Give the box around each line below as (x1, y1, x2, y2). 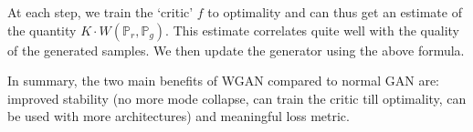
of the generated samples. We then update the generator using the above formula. (7, 40, 465, 59)
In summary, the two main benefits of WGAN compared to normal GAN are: (7, 71, 439, 90)
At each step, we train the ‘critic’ (7, 3, 194, 21)
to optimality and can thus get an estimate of (207, 3, 462, 21)
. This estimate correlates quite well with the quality (165, 20, 459, 39)
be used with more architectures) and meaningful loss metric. (7, 107, 350, 126)
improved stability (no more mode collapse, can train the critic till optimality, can (7, 88, 467, 107)
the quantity (7, 20, 77, 39)
